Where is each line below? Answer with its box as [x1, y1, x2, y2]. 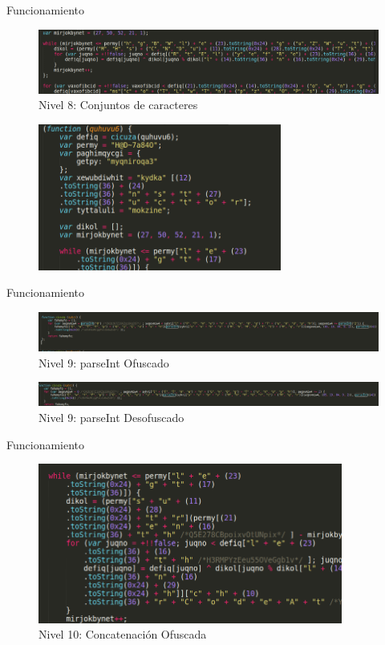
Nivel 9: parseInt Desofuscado [38, 408, 184, 425]
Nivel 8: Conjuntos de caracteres [38, 96, 198, 113]
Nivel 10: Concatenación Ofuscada [38, 626, 207, 643]
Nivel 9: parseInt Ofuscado [38, 354, 169, 371]
